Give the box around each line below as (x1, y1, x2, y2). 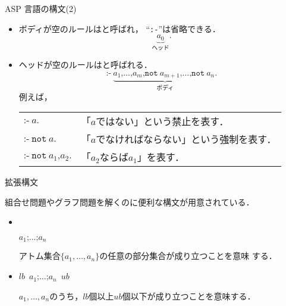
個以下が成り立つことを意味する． (122, 289, 256, 302)
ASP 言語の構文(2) (5, 2, 77, 14)
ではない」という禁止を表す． (96, 114, 229, 129)
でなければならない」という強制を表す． (96, 132, 276, 146)
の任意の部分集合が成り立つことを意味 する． (99, 249, 277, 262)
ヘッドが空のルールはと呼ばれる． (18, 58, 152, 71)
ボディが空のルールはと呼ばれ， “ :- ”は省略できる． (18, 22, 221, 35)
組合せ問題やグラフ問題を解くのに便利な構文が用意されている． (5, 195, 254, 208)
